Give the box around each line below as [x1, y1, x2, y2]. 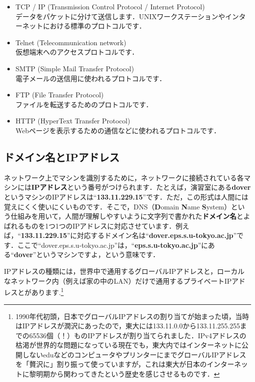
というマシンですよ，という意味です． [36, 249, 160, 260]
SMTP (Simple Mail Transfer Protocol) [15, 63, 134, 73]
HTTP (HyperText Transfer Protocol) [15, 116, 130, 126]
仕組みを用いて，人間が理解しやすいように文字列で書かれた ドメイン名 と [10, 211, 244, 221]
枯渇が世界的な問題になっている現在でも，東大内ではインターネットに [15, 340, 242, 350]
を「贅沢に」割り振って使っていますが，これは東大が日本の [15, 359, 207, 369]
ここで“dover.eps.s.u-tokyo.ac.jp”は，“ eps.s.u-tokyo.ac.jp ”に [17, 239, 208, 250]
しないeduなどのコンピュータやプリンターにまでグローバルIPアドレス [22, 349, 247, 359]
